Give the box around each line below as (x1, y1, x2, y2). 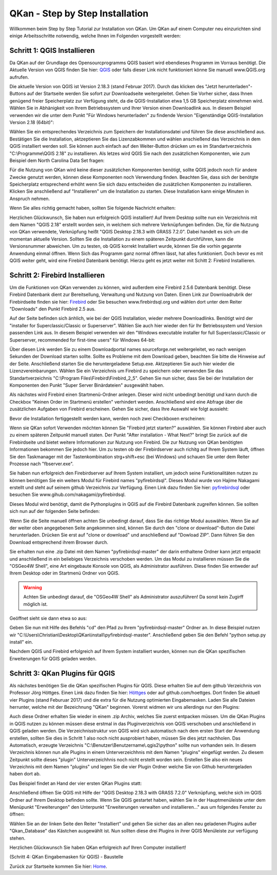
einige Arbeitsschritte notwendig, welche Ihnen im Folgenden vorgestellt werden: (9, 32, 181, 38)
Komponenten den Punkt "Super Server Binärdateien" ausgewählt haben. (9, 382, 164, 388)
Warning (23, 584, 42, 590)
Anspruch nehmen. (9, 195, 50, 202)
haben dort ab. (9, 771, 41, 777)
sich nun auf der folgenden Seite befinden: (9, 508, 100, 514)
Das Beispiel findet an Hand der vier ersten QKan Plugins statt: (9, 780, 142, 786)
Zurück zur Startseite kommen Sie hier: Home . (9, 863, 107, 869)
